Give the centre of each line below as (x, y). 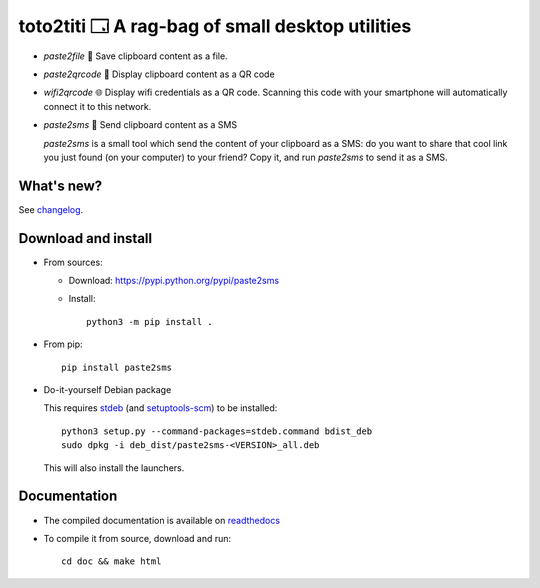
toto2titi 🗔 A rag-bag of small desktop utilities (215, 26)
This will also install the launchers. (114, 467)
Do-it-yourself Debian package (107, 390)
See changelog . (51, 209)
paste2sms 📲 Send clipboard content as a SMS (140, 125)
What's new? (60, 185)
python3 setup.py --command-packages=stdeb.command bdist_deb (217, 431)
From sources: (73, 262)
